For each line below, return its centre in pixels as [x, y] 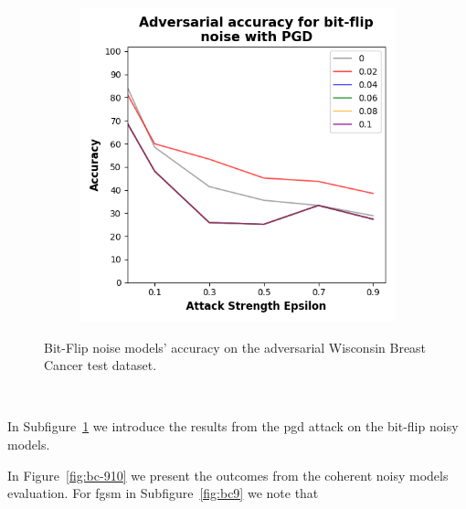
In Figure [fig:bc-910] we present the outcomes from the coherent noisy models [228, 475]
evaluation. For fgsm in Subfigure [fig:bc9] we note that [163, 493]
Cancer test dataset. [101, 365]
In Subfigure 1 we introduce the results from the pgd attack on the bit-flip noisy [233, 426]
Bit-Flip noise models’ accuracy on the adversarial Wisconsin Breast [235, 347]
